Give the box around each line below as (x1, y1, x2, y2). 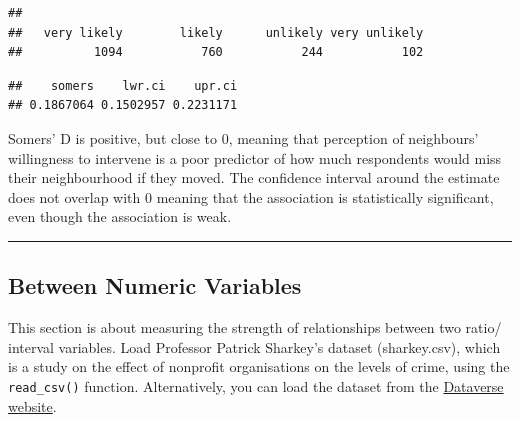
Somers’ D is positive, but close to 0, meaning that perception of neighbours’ (8, 127, 479, 148)
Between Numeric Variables (8, 270, 302, 301)
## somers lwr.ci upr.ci (8, 78, 238, 93)
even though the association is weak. (8, 206, 232, 227)
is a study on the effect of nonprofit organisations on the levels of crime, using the (8, 356, 510, 377)
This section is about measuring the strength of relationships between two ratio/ (8, 317, 502, 338)
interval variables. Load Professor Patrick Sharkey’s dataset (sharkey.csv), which (8, 336, 501, 357)
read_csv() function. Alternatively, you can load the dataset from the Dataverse (8, 375, 504, 396)
